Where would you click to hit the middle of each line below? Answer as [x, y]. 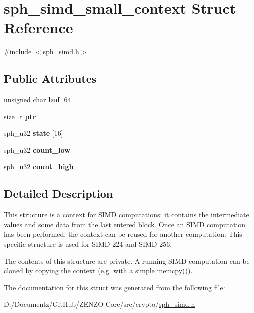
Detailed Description [59, 194]
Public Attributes [50, 79]
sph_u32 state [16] [34, 133]
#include [18, 52]
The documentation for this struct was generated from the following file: [115, 287]
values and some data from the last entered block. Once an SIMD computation [125, 224]
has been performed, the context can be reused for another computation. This [123, 234]
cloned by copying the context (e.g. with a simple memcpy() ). [98, 271]
